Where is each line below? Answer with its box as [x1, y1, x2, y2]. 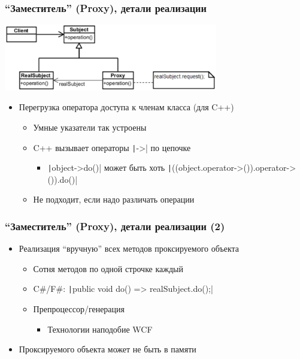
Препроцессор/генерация [33, 303, 125, 315]
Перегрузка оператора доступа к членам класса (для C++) [19, 101, 234, 113]
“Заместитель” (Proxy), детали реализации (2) [5, 218, 225, 233]
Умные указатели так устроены [33, 120, 147, 133]
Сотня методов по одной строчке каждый [33, 262, 183, 274]
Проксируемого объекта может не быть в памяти [19, 343, 196, 355]
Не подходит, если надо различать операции [33, 193, 195, 206]
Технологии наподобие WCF [47, 322, 153, 335]
